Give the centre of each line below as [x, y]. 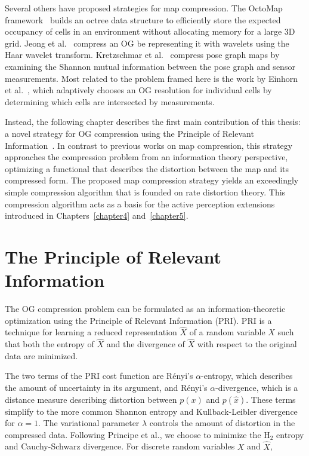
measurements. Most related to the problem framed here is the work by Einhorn [152, 78]
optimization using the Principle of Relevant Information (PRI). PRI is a [138, 320]
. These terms [271, 399]
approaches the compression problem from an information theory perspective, [146, 157]
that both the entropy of [50, 344]
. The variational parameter [89, 423]
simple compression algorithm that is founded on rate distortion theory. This [145, 192]
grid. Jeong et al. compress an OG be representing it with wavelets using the [147, 43]
